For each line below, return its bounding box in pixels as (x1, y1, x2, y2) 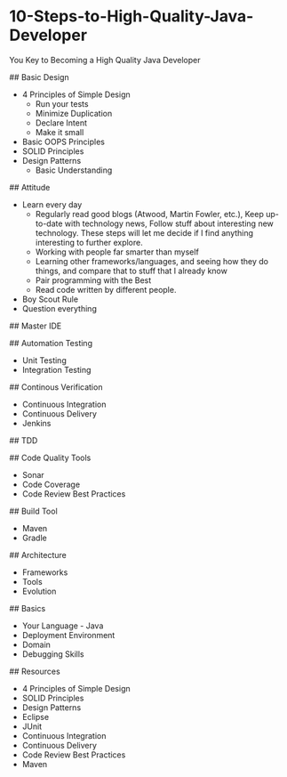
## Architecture (9, 549, 67, 560)
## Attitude (9, 182, 51, 192)
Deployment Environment (21, 629, 116, 640)
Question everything (21, 303, 98, 313)
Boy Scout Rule (21, 294, 78, 304)
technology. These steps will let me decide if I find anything (35, 227, 254, 238)
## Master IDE (9, 320, 62, 331)
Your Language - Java (21, 620, 104, 631)
